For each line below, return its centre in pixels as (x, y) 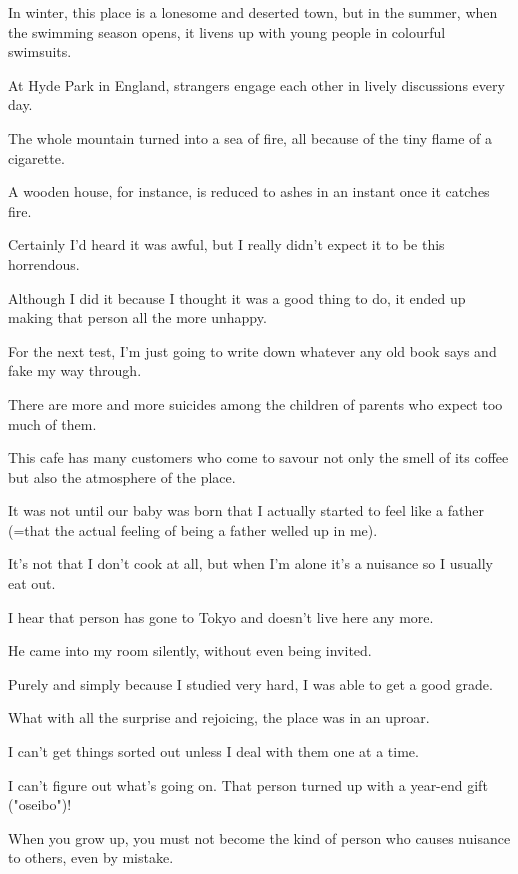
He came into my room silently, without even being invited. (190, 650)
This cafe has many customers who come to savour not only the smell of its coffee (258, 457)
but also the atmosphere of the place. (122, 476)
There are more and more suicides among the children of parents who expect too (255, 403)
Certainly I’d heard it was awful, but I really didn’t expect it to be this (226, 244)
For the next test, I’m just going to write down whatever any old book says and (252, 350)
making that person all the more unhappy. (137, 317)
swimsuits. (40, 51)
